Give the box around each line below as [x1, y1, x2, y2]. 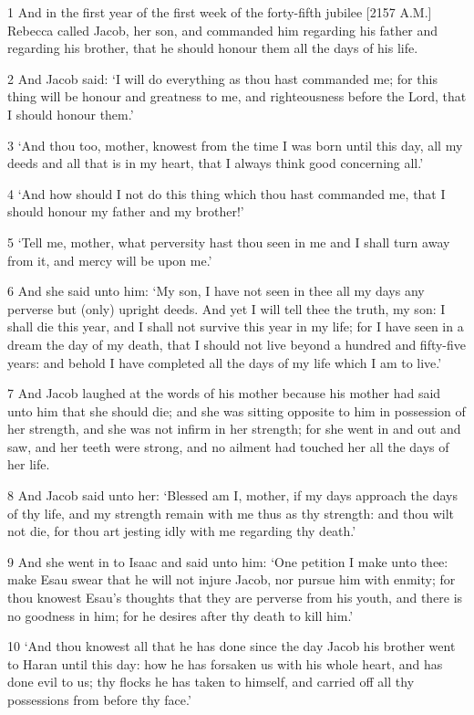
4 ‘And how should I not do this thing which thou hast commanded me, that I [7, 184, 446, 203]
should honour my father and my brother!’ [7, 202, 244, 221]
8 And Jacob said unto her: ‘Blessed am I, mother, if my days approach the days [7, 486, 458, 505]
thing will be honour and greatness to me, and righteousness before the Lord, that [7, 87, 467, 106]
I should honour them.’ [7, 104, 134, 123]
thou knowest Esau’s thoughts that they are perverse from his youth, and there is [7, 588, 463, 607]
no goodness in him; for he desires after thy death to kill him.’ [7, 605, 354, 625]
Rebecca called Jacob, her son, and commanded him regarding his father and [7, 20, 438, 39]
